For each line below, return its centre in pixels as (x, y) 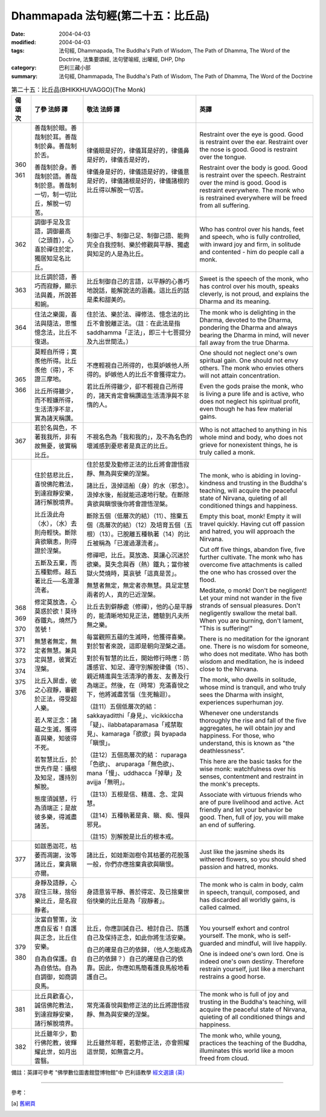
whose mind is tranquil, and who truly (253, 687)
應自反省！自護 (56, 929)
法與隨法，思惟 (56, 324)
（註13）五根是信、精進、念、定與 (135, 794)
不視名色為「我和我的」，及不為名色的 (139, 437)
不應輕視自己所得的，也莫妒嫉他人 (135, 365)
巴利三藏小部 (75, 68)
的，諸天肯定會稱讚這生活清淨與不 (135, 396)
